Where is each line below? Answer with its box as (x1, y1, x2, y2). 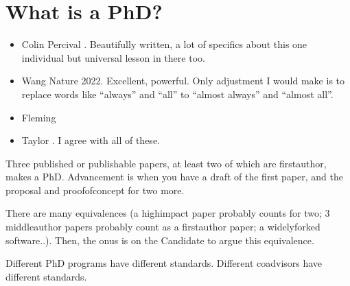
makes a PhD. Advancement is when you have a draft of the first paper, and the (5, 169, 343, 184)
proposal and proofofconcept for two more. (5, 182, 185, 197)
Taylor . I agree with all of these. (21, 133, 160, 147)
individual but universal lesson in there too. (21, 50, 205, 64)
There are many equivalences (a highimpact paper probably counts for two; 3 (5, 206, 330, 220)
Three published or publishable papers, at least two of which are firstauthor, (5, 156, 327, 170)
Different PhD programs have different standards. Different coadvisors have (5, 256, 323, 270)
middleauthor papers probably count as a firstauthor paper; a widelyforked (5, 219, 320, 234)
